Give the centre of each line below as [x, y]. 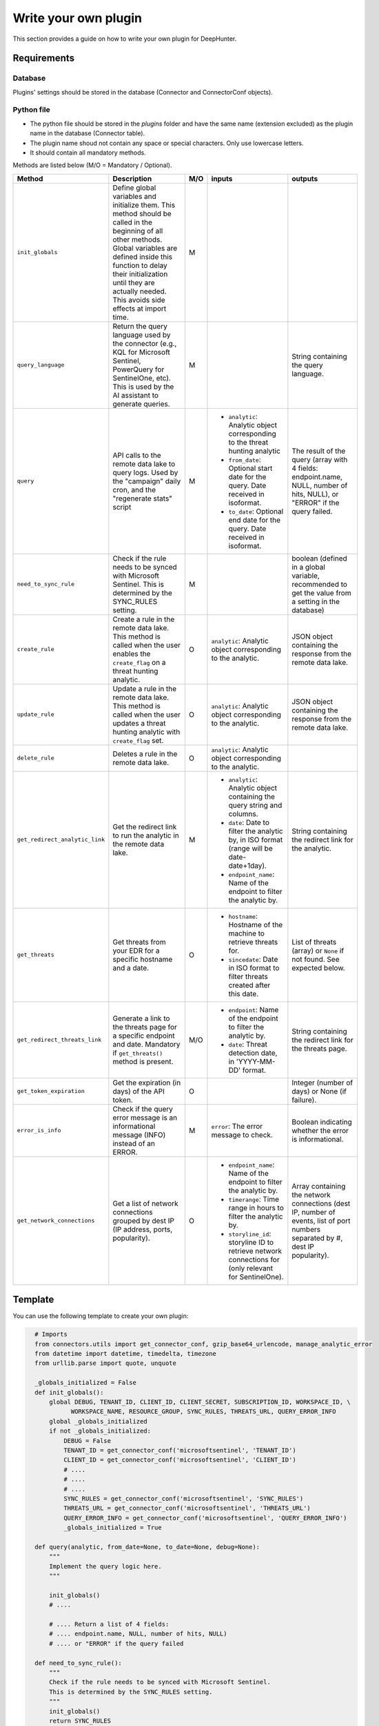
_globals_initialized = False [86, 1383]
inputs [222, 178]
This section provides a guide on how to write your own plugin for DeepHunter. [125, 39]
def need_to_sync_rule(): [78, 1663]
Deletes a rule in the [145, 754]
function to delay [140, 265]
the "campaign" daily [147, 481]
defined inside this [142, 257]
